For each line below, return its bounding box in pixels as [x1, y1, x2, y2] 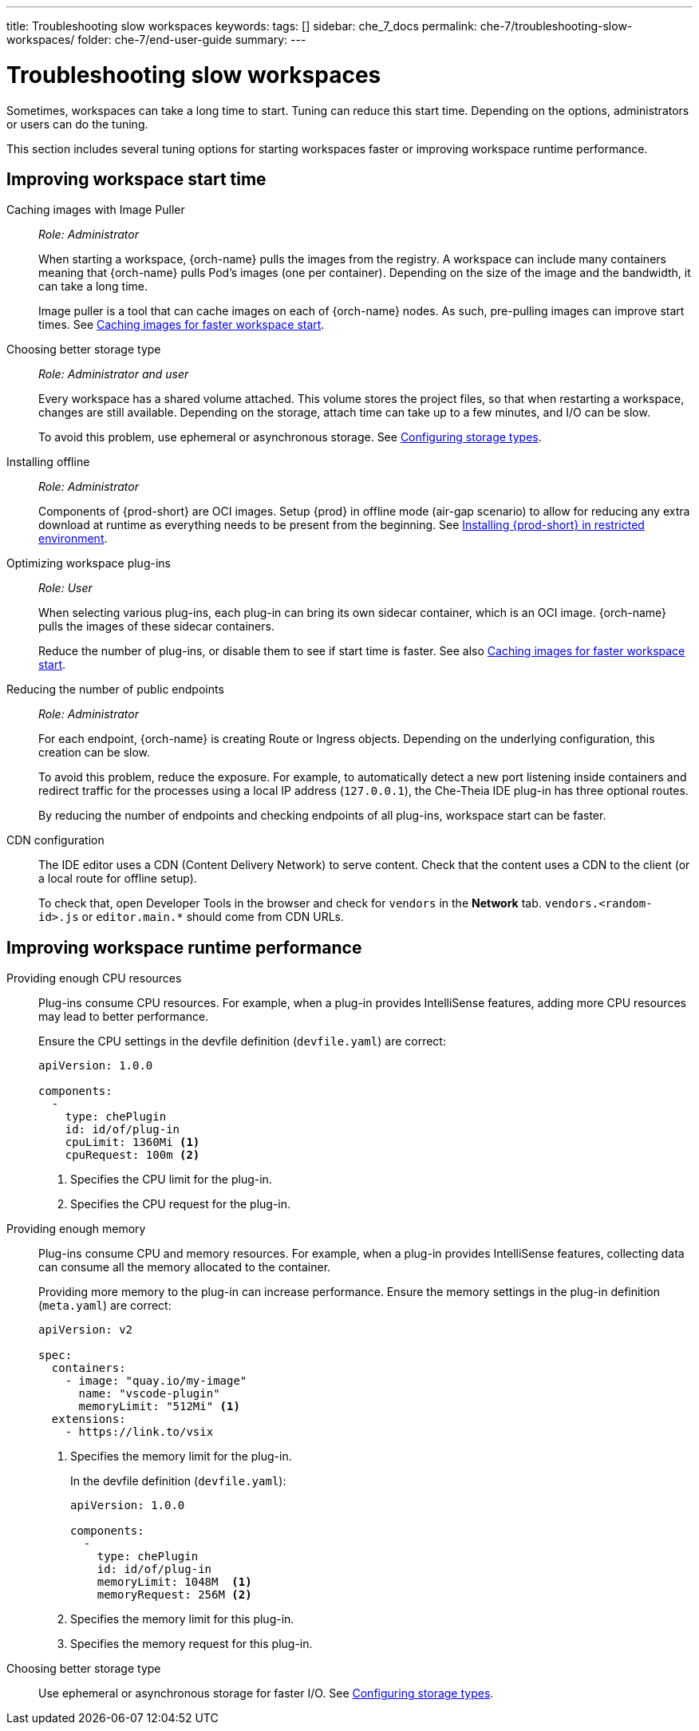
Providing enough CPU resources [6, 971, 182, 986]
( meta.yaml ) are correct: [38, 1298, 172, 1313]
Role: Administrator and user [38, 367, 189, 381]
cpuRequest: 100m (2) [65, 1148, 200, 1162]
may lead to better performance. [38, 1010, 209, 1024]
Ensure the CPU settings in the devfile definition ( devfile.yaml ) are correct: [38, 1034, 446, 1049]
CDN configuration [6, 833, 105, 848]
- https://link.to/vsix [65, 1425, 214, 1439]
